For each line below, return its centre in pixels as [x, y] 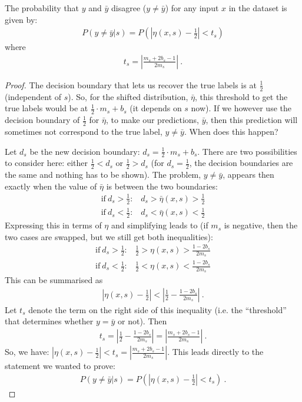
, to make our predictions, [152, 120]
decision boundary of [42, 120]
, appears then [248, 175]
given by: [21, 19]
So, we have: [27, 352]
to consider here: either [46, 163]
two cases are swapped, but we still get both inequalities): [109, 236]
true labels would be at [47, 108]
